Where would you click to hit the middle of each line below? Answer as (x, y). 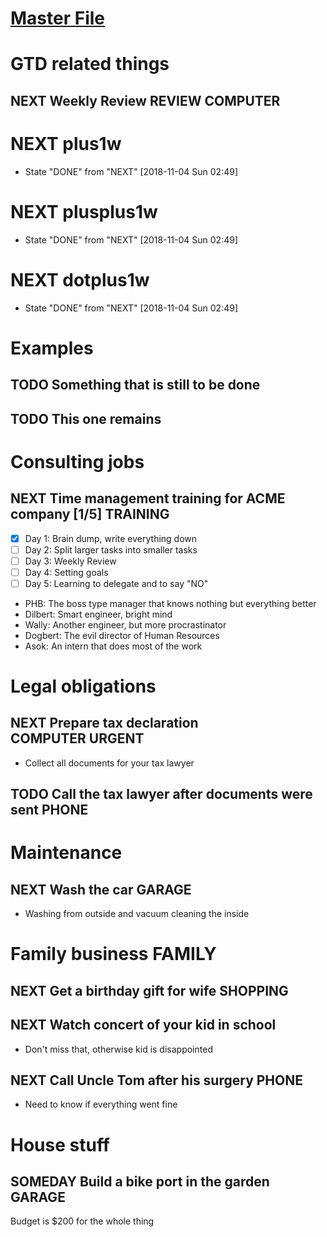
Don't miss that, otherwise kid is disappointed (118, 1049)
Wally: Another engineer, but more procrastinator (125, 624)
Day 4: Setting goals (66, 572)
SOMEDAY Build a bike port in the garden (140, 1182)
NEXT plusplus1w (84, 211)
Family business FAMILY (113, 954)
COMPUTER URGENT (77, 738)
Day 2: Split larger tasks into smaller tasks (111, 549)
